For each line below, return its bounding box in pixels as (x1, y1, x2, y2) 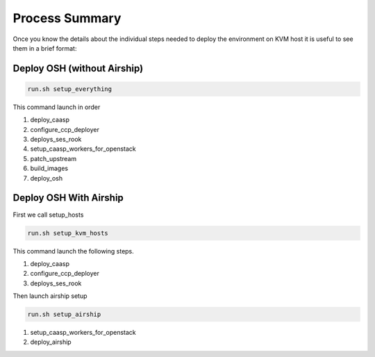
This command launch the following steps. (12, 247, 135, 255)
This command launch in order (12, 103, 101, 111)
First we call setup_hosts (12, 210, 84, 219)
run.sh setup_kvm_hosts (27, 229, 109, 237)
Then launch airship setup (12, 292, 87, 300)
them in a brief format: (12, 44, 77, 52)
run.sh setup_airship (27, 310, 101, 319)
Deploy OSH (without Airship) (12, 63, 144, 74)
